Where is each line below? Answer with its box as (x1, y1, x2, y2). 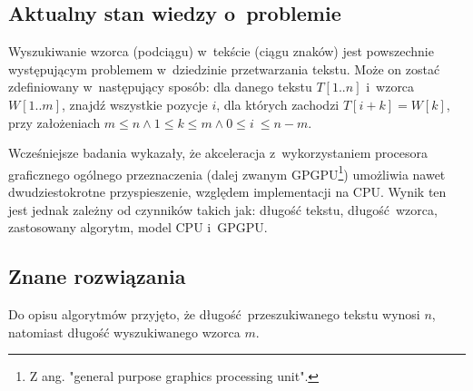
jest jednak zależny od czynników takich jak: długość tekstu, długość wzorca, (8, 200, 438, 219)
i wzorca (366, 77, 415, 96)
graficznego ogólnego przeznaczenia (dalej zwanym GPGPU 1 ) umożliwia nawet (8, 161, 446, 183)
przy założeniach (8, 112, 101, 132)
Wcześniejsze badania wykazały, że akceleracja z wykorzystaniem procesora (8, 143, 429, 162)
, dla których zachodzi (216, 94, 340, 113)
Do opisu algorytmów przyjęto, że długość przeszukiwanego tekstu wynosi (8, 305, 420, 323)
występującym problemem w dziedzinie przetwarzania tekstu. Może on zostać (8, 59, 440, 78)
